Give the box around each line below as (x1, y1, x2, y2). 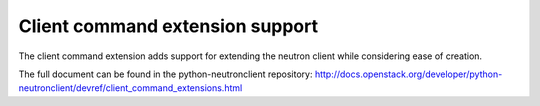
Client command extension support (18, 15, 319, 37)
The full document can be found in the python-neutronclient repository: (18, 68, 313, 80)
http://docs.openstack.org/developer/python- (314, 68, 503, 80)
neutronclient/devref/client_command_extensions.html (18, 82, 243, 94)
